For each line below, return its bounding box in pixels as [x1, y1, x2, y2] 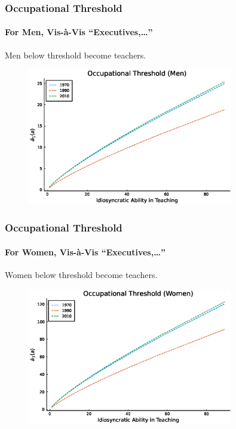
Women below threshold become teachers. [5, 268, 158, 280]
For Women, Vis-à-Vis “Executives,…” [5, 245, 165, 258]
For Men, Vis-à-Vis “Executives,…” [5, 26, 153, 38]
